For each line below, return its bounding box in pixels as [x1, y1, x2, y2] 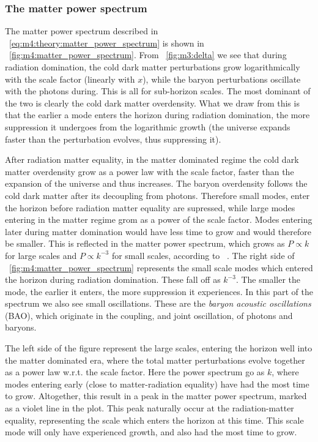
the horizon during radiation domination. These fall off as [5, 273, 221, 286]
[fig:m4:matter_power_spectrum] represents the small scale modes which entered [9, 261, 313, 274]
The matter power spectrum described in [5, 24, 158, 37]
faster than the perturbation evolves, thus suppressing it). [5, 132, 221, 145]
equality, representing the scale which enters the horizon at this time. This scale [5, 413, 304, 426]
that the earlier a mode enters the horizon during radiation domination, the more [5, 108, 310, 121]
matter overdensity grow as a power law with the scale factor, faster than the [5, 165, 294, 178]
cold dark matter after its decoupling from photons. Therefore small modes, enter [5, 189, 310, 201]
